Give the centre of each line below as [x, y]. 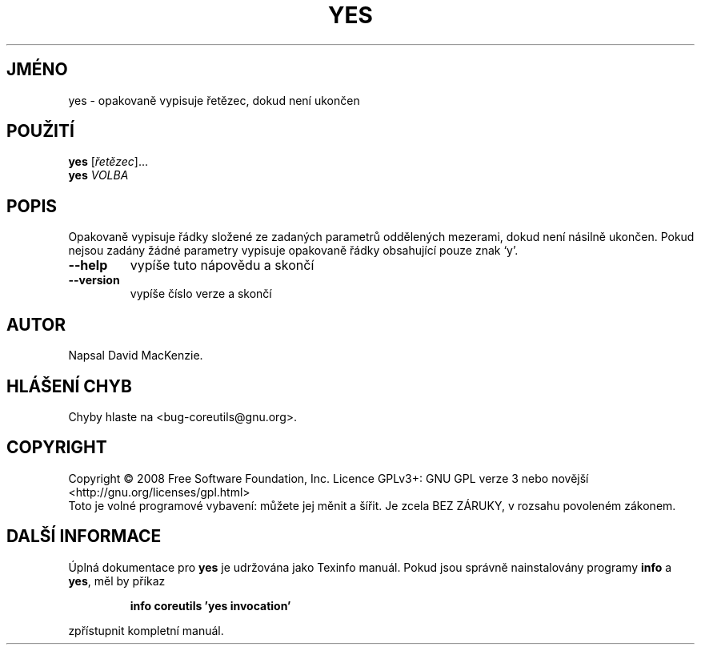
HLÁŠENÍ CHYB [69, 386]
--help [88, 265]
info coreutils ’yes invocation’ [210, 605]
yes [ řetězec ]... [108, 162]
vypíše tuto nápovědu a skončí [222, 265]
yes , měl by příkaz [117, 581]
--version [94, 280]
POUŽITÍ [40, 131]
